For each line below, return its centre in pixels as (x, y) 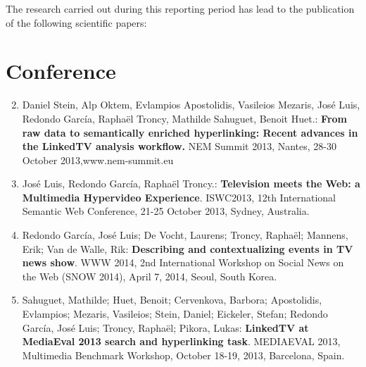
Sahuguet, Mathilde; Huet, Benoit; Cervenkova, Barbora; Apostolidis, (172, 300)
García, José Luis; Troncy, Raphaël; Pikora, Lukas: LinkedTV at (165, 327)
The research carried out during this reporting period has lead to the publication (180, 8)
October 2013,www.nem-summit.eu (98, 160)
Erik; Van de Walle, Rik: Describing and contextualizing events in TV (188, 248)
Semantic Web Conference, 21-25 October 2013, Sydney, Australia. (166, 211)
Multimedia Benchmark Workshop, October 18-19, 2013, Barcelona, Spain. (183, 355)
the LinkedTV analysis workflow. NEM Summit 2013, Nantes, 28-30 (179, 146)
